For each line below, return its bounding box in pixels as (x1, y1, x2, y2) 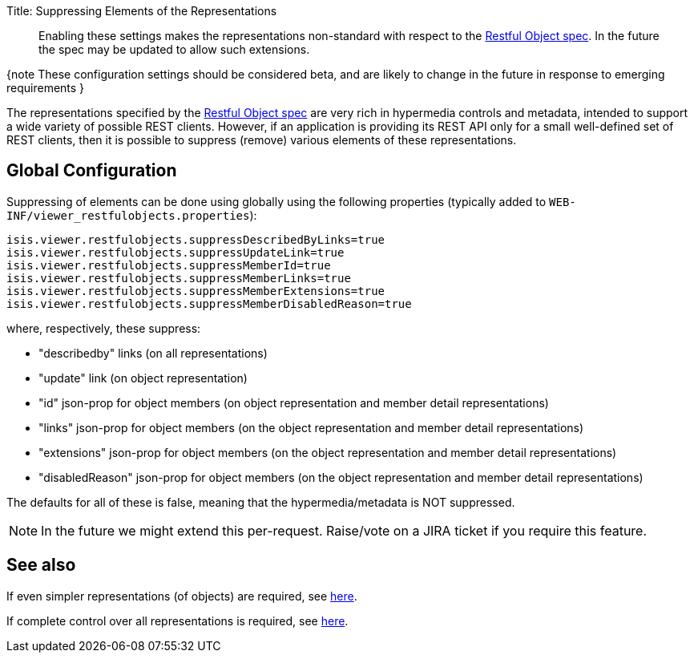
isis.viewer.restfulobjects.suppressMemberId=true (6, 258, 331, 272)
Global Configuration (6, 160, 177, 181)
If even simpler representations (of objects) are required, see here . (6, 588, 357, 603)
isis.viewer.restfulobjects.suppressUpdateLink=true (6, 245, 345, 259)
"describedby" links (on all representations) (38, 346, 268, 360)
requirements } (6, 81, 85, 95)
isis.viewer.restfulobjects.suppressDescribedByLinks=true (6, 232, 385, 246)
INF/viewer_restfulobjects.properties (6, 208, 250, 222)
